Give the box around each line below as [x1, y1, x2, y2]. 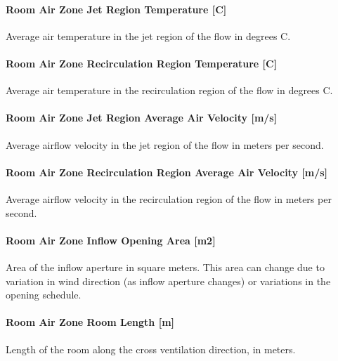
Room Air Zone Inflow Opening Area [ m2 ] [6, 232, 216, 247]
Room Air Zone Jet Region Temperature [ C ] [6, 1, 227, 16]
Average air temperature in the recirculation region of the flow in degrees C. [6, 83, 333, 98]
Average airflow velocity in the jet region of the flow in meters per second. [6, 137, 324, 152]
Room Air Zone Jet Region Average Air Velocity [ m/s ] [6, 110, 278, 125]
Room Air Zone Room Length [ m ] [6, 315, 175, 329]
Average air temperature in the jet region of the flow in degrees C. [6, 28, 291, 43]
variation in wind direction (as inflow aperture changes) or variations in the [6, 273, 331, 288]
